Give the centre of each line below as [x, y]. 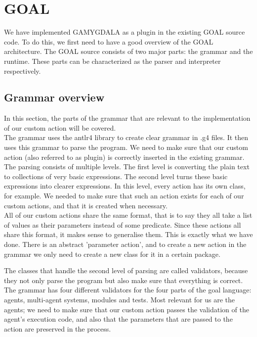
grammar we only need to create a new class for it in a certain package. [112, 254]
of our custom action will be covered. [60, 127]
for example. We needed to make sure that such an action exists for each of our [124, 196]
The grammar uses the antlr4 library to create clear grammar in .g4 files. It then [126, 137]
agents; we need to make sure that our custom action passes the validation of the [127, 309]
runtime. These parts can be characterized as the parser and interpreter [112, 61]
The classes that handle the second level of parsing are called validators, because [126, 270]
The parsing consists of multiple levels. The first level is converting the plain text [127, 167]
